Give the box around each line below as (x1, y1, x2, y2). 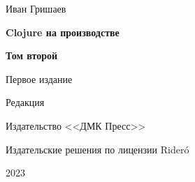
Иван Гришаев (6, 1, 66, 15)
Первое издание (6, 71, 73, 86)
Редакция (6, 95, 45, 109)
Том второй (6, 48, 58, 63)
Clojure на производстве (6, 24, 120, 39)
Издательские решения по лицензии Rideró (6, 142, 189, 156)
